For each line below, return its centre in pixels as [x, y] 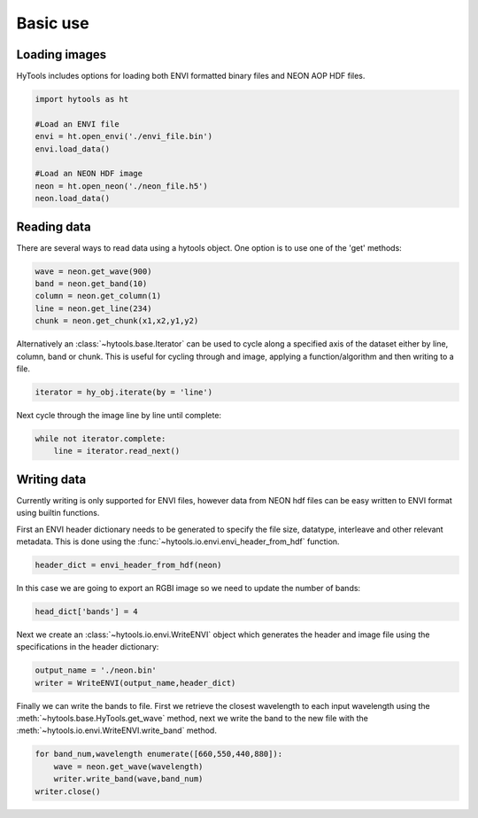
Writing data [51, 479]
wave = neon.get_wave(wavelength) [128, 766]
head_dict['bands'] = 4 [87, 611]
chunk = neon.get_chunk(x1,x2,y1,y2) [117, 321]
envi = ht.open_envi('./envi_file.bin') [123, 136]
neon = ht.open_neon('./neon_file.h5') [121, 186]
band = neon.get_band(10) [91, 284]
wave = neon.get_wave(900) [93, 271]
